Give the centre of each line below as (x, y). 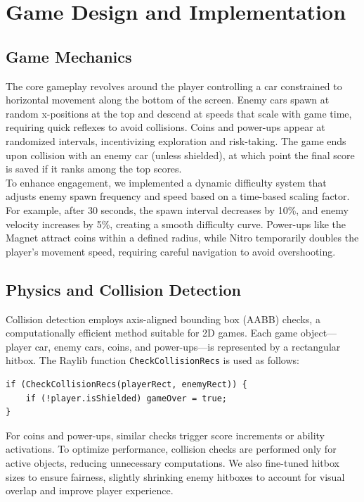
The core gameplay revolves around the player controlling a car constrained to (174, 86)
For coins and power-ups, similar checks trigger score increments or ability (165, 435)
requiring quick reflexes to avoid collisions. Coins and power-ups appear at (165, 127)
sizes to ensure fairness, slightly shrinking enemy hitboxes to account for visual (175, 476)
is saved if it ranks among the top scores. (94, 169)
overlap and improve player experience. (90, 490)
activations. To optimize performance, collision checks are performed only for (171, 449)
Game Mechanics (69, 56)
